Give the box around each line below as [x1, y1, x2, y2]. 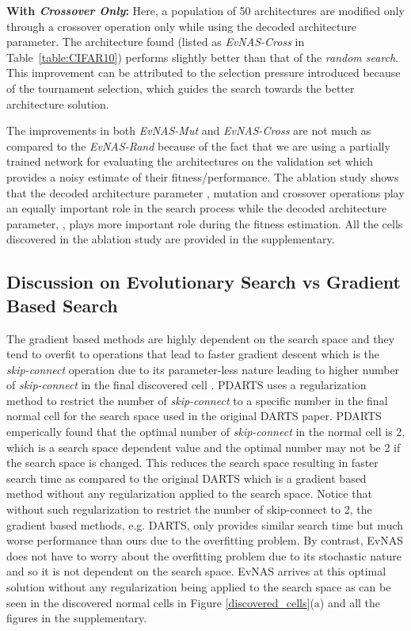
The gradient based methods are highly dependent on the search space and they [6, 330, 395, 346]
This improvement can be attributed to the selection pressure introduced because [6, 64, 401, 81]
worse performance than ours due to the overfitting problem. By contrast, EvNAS [6, 532, 404, 549]
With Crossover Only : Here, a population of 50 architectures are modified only [6, 2, 405, 18]
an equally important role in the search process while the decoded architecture [6, 200, 387, 216]
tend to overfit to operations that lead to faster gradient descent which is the [6, 346, 380, 362]
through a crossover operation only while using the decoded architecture [6, 17, 356, 34]
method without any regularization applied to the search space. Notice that [6, 485, 372, 502]
